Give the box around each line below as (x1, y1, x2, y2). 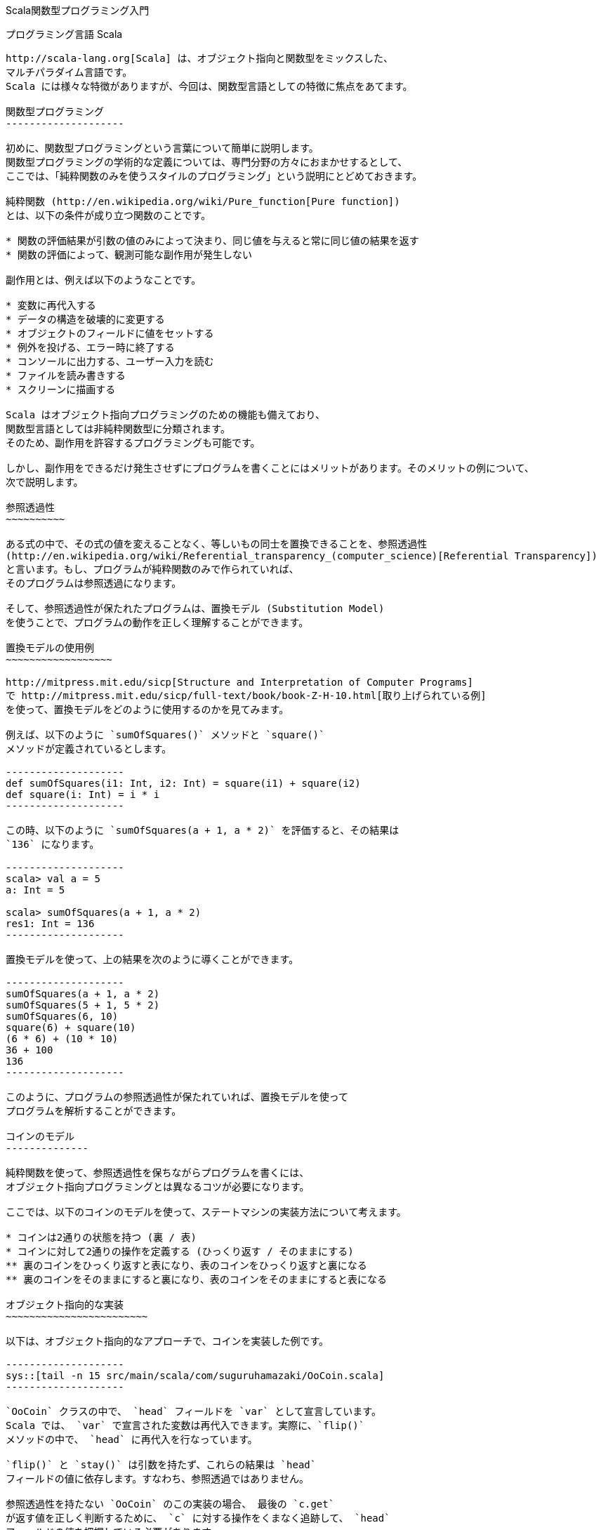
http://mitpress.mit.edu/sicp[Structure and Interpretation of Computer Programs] (6, 677, 473, 688)
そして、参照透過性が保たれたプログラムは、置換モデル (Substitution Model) (6, 603, 385, 614)
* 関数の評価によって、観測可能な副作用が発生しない (6, 249, 253, 260)
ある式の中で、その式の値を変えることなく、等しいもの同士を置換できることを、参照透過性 (6, 538, 428, 550)
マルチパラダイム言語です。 (6, 67, 133, 78)
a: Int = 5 (6, 884, 65, 896)
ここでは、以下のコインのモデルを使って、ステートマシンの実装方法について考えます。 (6, 1206, 407, 1218)
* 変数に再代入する (6, 300, 96, 311)
